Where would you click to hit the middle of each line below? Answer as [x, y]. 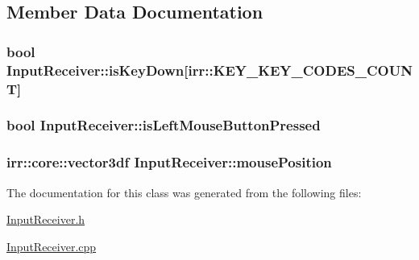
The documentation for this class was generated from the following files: [184, 192]
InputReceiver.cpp [52, 246]
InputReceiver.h [46, 219]
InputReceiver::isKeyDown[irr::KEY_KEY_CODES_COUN [209, 70]
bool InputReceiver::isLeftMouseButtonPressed [164, 125]
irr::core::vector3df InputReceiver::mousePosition [169, 162]
